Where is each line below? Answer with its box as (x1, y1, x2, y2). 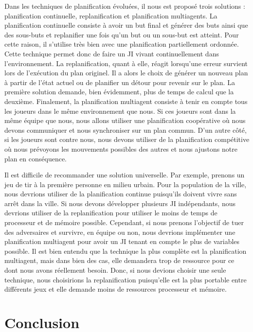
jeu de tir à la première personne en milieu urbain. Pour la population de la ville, (4, 179, 247, 189)
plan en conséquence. (4, 153, 67, 163)
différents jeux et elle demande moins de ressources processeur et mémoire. (4, 284, 227, 294)
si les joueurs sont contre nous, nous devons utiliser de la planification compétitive (4, 134, 250, 144)
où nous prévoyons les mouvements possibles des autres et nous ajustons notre (4, 143, 237, 154)
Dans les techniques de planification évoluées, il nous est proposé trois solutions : (4, 1, 245, 11)
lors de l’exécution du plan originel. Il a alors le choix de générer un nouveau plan (4, 68, 248, 78)
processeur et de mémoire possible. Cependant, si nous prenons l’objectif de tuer (4, 217, 244, 227)
